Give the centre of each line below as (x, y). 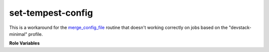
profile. (36, 34)
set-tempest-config (51, 13)
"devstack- (240, 27)
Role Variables (24, 43)
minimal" (18, 34)
